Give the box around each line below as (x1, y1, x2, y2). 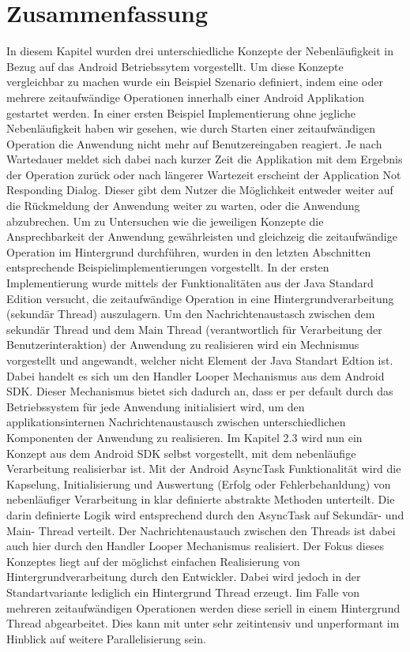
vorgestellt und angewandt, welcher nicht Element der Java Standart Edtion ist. (6, 352, 393, 368)
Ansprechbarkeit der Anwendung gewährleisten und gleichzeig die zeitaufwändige (6, 228, 397, 245)
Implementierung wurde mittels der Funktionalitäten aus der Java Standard (6, 275, 374, 291)
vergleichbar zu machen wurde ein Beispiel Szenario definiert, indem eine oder (6, 73, 383, 90)
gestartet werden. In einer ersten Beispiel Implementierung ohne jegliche (6, 104, 355, 121)
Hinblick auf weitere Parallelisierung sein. (6, 630, 206, 646)
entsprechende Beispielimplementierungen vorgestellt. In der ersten (6, 259, 329, 275)
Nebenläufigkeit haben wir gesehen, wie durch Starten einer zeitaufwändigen (6, 120, 375, 137)
